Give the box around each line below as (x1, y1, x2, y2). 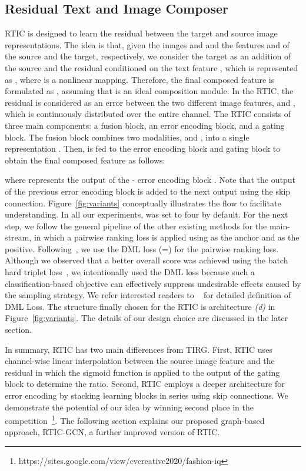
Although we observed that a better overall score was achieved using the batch (5, 254, 288, 266)
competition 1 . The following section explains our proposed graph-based (5, 413, 265, 426)
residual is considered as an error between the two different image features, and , (5, 96, 295, 108)
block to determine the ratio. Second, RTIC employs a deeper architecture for (5, 378, 285, 390)
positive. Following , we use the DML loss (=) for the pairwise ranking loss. (5, 242, 279, 255)
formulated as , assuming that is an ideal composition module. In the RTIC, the (5, 85, 294, 97)
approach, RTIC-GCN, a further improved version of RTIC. (5, 426, 220, 438)
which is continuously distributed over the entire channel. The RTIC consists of (5, 108, 291, 120)
